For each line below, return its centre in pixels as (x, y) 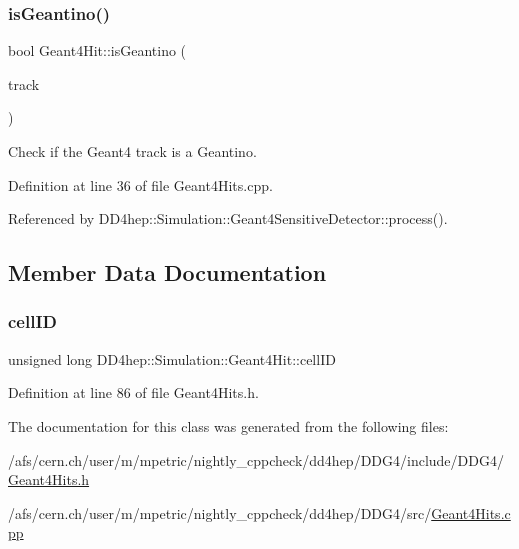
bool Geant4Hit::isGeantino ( (97, 50)
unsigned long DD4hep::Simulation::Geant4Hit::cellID (172, 358)
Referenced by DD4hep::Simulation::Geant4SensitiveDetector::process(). (228, 218)
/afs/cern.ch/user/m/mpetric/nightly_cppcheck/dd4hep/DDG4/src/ (220, 512)
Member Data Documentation (167, 272)
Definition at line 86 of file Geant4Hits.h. (133, 392)
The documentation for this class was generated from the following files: (228, 425)
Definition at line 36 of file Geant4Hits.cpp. (140, 184)
